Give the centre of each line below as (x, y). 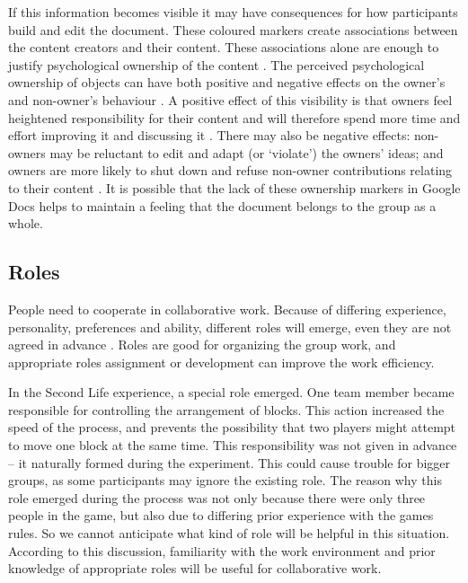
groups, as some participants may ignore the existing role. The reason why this (225, 480)
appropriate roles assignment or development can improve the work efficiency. (221, 362)
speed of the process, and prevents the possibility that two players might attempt (232, 427)
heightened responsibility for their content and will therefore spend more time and (234, 117)
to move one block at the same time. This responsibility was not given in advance (233, 445)
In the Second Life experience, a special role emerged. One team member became (231, 392)
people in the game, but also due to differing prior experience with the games (221, 515)
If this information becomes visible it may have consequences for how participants (233, 12)
